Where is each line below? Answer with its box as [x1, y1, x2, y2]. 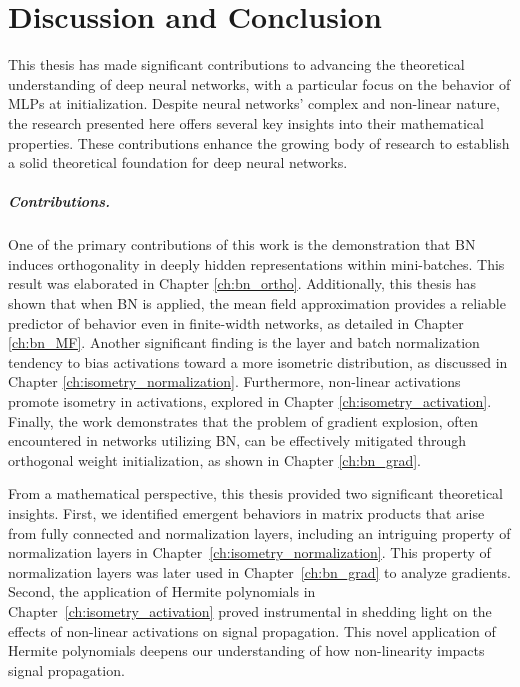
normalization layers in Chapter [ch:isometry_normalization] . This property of [8, 542, 491, 563]
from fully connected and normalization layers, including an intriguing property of [8, 522, 511, 543]
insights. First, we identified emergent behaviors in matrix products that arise [8, 502, 485, 523]
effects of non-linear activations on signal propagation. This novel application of [8, 620, 496, 641]
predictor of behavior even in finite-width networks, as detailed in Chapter [8, 312, 464, 333]
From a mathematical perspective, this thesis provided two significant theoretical [8, 483, 503, 504]
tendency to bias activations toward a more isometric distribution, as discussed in [8, 351, 508, 372]
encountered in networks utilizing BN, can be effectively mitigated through [8, 430, 467, 451]
